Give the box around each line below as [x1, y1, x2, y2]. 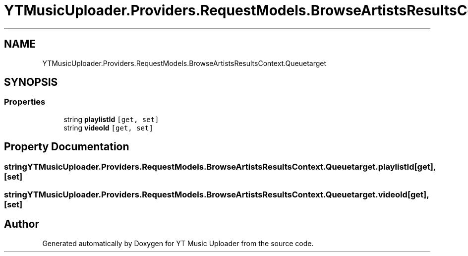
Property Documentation [4, 140, 129, 153]
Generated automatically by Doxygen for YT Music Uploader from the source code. [42, 239, 314, 248]
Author [4, 218, 39, 231]
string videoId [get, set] [63, 123, 153, 132]
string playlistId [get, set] [63, 115, 159, 124]
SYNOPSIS [4, 76, 58, 89]
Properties [4, 97, 46, 107]
